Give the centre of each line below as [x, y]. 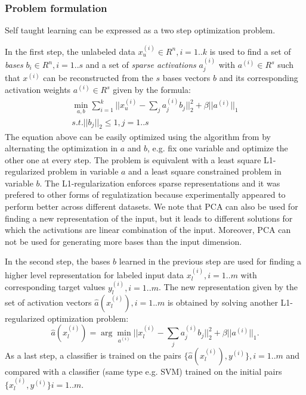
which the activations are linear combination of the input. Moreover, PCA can [148, 230]
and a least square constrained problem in [205, 171]
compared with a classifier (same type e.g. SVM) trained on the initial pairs [143, 371]
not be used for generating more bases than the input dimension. [123, 241]
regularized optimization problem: [67, 318]
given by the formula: [152, 90]
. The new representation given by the [228, 287]
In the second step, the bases [58, 261]
